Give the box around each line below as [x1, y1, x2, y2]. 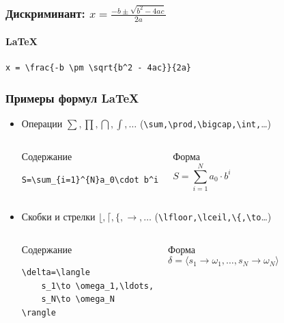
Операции [21, 116, 63, 131]
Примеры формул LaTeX [5, 89, 139, 106]
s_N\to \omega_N [41, 294, 115, 305]
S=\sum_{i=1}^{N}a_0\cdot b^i [21, 175, 159, 185]
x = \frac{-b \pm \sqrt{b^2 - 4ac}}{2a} [5, 63, 192, 73]
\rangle [21, 307, 56, 318]
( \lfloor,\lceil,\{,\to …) [154, 209, 272, 223]
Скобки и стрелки [21, 209, 96, 223]
